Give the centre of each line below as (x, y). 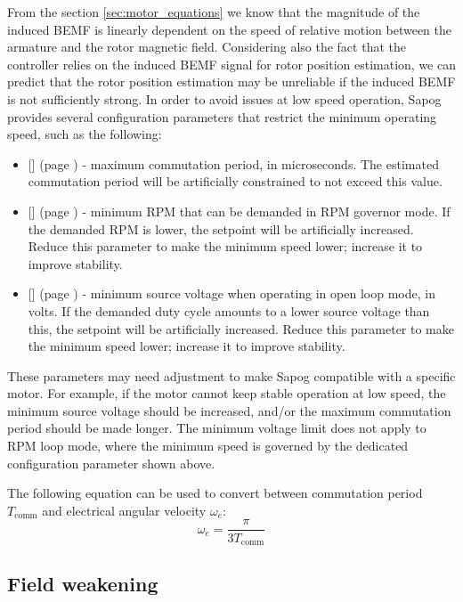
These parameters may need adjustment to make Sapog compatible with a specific (231, 375)
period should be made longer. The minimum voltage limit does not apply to (217, 428)
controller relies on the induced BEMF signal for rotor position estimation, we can (231, 64)
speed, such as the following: (85, 134)
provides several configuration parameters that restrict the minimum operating (222, 116)
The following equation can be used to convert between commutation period (215, 493)
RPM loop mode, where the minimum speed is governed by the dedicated (208, 446)
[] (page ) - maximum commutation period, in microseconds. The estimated (233, 163)
